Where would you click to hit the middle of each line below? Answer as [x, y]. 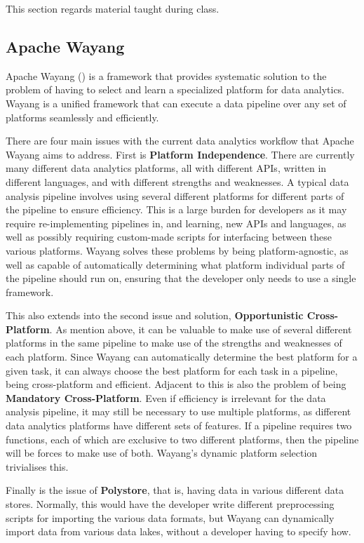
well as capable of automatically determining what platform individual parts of [175, 264]
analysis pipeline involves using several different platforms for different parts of [175, 195]
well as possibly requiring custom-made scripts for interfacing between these [169, 237]
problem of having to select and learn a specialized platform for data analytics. [175, 89]
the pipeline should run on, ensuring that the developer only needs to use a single [181, 278]
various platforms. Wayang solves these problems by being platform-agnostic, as [177, 250]
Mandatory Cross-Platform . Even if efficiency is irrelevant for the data [166, 397]
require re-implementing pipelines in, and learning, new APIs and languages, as [176, 223]
